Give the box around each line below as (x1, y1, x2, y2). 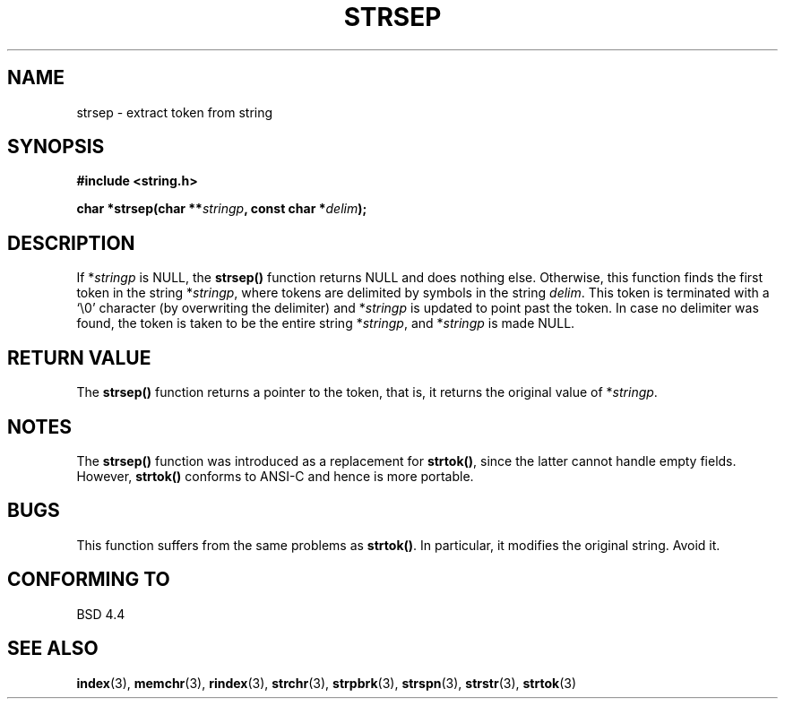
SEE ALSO (7, 637, 99, 660)
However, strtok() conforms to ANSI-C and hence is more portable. (76, 468, 474, 484)
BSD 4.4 (76, 606, 125, 622)
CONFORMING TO (7, 568, 170, 591)
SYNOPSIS (7, 135, 105, 159)
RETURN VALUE (7, 346, 151, 369)
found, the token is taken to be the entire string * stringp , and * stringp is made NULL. (76, 315, 575, 331)
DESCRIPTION (7, 231, 135, 254)
